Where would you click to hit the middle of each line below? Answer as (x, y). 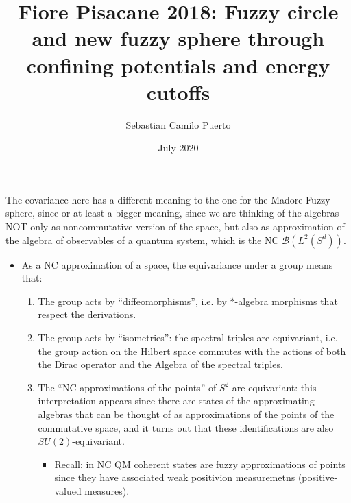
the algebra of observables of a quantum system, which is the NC (142, 240)
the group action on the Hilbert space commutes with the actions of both (192, 351)
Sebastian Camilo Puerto (178, 124)
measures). (107, 490)
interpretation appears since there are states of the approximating (176, 401)
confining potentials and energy (178, 65)
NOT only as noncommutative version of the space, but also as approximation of (175, 226)
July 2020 (178, 148)
